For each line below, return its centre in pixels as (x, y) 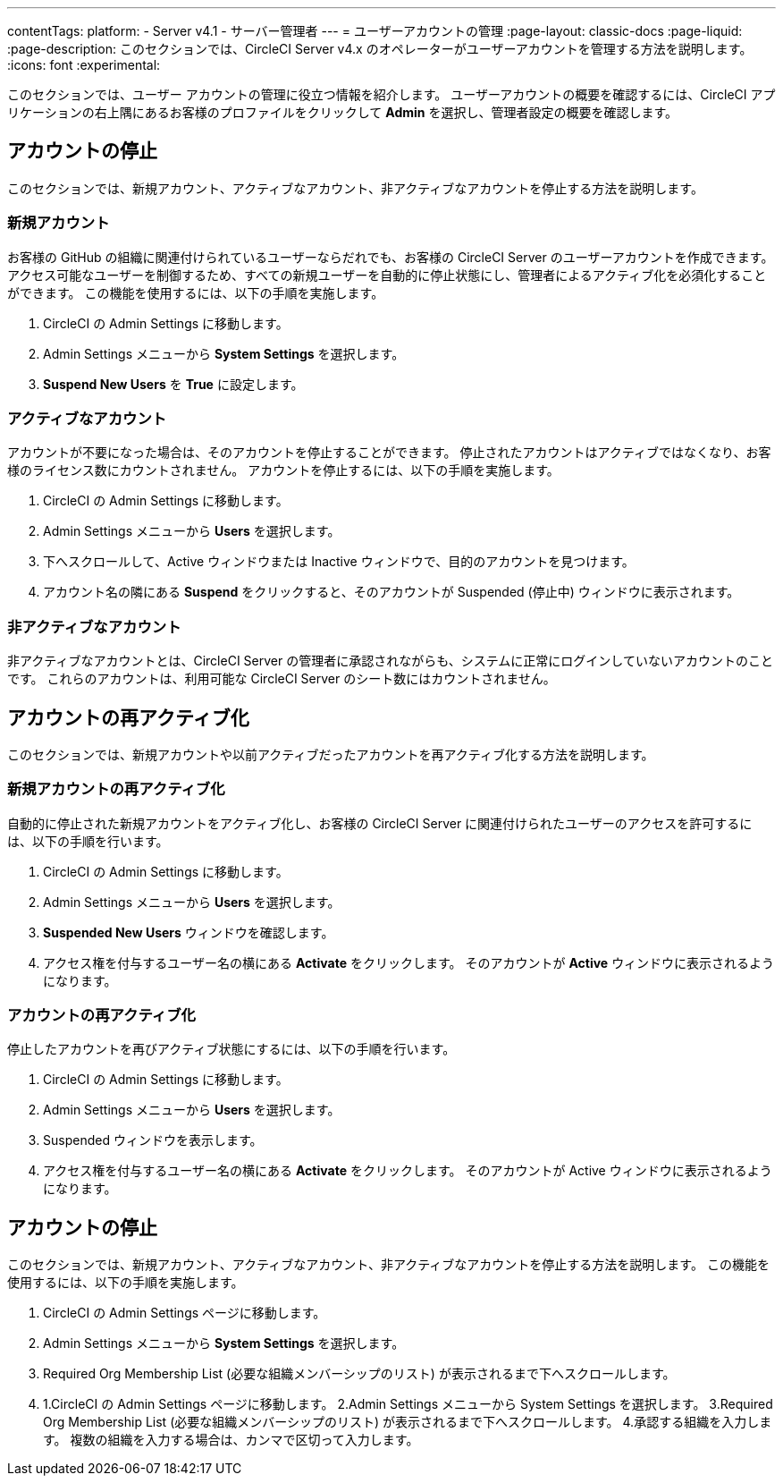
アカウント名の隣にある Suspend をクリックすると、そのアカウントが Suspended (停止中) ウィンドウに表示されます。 (391, 592)
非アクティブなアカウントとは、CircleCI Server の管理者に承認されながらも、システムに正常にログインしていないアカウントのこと (390, 661)
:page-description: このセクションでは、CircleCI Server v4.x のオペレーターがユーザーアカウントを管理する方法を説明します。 (380, 49)
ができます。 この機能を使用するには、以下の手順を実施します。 (196, 292)
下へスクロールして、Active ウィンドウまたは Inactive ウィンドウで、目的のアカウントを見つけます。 (339, 562)
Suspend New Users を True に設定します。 (173, 384)
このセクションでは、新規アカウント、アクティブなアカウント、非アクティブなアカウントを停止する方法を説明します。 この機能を (388, 1265)
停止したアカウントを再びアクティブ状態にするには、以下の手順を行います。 (232, 1049)
